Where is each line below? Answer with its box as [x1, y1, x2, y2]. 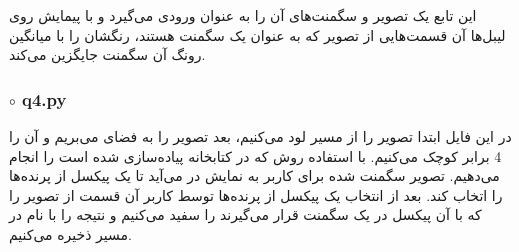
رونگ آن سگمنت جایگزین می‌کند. [9, 44, 206, 65]
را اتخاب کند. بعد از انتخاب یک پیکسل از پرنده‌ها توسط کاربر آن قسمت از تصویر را [9, 184, 503, 205]
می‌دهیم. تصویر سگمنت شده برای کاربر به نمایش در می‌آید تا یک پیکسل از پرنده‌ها [9, 165, 500, 186]
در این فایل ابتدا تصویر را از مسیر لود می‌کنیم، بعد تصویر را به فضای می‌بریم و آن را [9, 125, 512, 146]
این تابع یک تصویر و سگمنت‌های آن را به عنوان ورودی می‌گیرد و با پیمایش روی [9, 4, 477, 25]
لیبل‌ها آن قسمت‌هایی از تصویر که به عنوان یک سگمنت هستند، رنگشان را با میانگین [9, 24, 506, 45]
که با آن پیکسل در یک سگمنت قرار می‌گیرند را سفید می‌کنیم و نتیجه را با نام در [9, 204, 482, 225]
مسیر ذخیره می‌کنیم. [9, 223, 132, 244]
